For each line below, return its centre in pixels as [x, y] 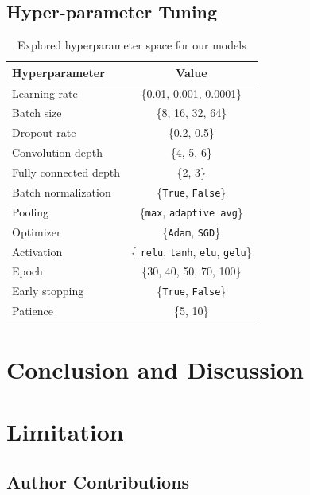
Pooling [31, 211]
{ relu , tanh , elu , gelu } [191, 251]
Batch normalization [62, 191]
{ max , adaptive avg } [191, 211]
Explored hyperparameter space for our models [132, 45]
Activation [37, 251]
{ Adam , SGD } [192, 231]
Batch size [37, 113]
